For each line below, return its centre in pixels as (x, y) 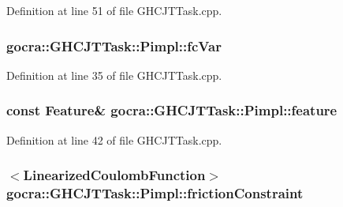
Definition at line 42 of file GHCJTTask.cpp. (114, 139)
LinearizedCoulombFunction (114, 175)
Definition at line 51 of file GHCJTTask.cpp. (114, 10)
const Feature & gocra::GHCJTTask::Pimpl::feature (172, 110)
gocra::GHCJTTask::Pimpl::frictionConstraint (155, 193)
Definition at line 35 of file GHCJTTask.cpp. (114, 75)
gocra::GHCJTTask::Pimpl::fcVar (114, 45)
